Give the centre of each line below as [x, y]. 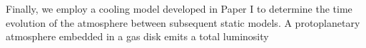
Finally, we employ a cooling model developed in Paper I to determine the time [179, 8]
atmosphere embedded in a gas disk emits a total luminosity [137, 36]
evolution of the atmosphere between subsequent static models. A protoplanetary [183, 22]
